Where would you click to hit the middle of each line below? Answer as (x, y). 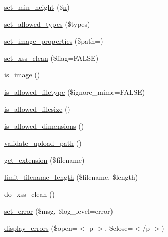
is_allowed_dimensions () (44, 126)
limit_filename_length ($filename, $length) (71, 176)
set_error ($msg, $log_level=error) (59, 211)
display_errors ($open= (41, 228)
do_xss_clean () (30, 194)
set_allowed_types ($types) (47, 24)
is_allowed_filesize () (37, 109)
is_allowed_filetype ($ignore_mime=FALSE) (75, 91)
